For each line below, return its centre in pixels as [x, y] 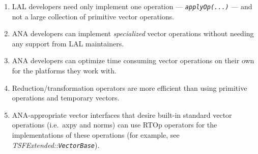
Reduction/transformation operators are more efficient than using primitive [130, 87]
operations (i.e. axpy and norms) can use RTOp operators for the [114, 125]
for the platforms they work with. [64, 71]
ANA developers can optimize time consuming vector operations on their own [133, 60]
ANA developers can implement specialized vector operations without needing [133, 33]
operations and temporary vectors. [66, 98]
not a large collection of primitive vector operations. [93, 16]
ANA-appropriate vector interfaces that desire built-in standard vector [122, 114]
